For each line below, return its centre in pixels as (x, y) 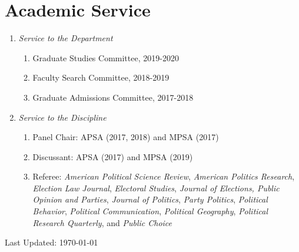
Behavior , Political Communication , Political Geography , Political (150, 211)
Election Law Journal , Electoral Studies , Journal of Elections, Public (156, 188)
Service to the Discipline (62, 117)
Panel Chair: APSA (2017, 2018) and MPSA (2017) (126, 137)
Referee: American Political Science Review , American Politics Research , (164, 176)
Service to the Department (66, 38)
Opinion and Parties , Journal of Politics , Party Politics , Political (150, 199)
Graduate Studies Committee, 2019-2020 (106, 57)
